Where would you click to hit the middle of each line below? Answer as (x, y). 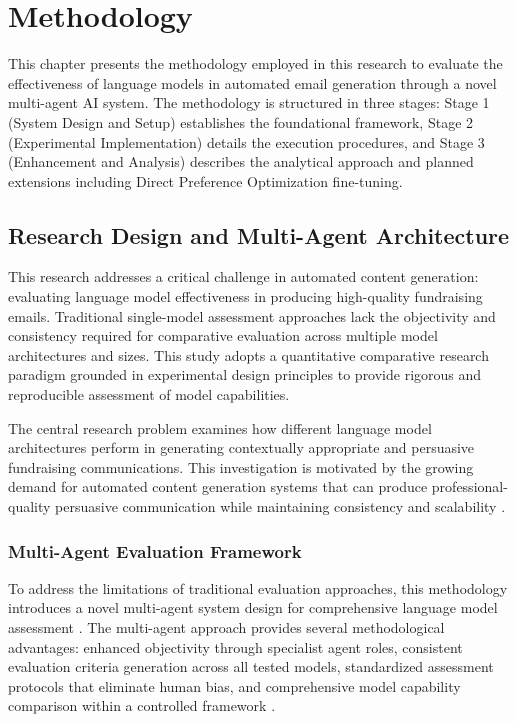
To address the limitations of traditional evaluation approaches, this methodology (258, 587)
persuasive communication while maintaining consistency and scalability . (280, 506)
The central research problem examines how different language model (220, 427)
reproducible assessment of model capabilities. (149, 394)
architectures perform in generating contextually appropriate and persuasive (241, 447)
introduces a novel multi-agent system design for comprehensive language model (253, 607)
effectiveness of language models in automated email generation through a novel (252, 82)
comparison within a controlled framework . (142, 705)
